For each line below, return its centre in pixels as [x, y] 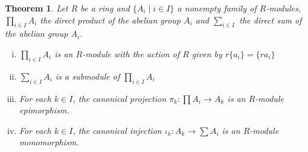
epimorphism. [44, 110]
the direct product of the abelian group [110, 20]
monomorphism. [49, 142]
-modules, [283, 8]
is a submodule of [88, 76]
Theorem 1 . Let [37, 8]
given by [207, 53]
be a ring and [105, 8]
